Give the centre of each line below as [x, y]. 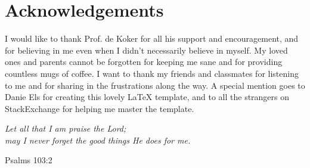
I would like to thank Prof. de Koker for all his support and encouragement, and [152, 38]
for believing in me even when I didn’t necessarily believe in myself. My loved [146, 50]
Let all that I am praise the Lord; [66, 128]
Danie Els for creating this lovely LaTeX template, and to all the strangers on [147, 97]
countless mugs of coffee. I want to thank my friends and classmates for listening [152, 73]
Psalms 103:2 [29, 160]
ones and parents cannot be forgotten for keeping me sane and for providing [144, 62]
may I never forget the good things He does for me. [98, 140]
